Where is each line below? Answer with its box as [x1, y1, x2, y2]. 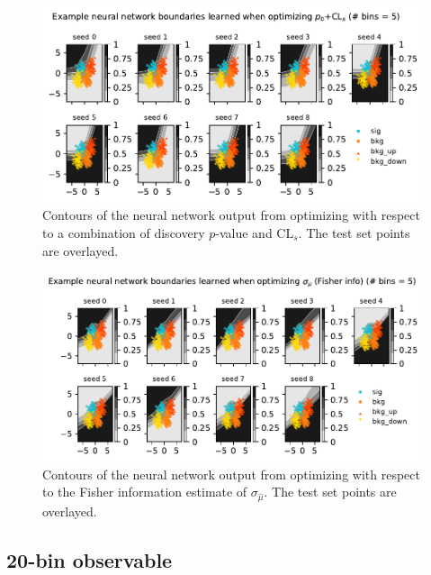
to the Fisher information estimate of [42, 482, 247, 501]
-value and [215, 223, 273, 242]
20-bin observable [6, 545, 173, 573]
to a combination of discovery [42, 223, 205, 242]
